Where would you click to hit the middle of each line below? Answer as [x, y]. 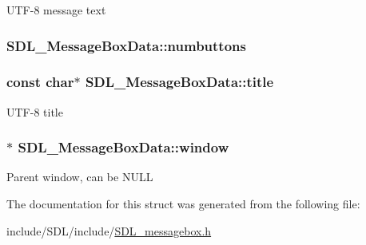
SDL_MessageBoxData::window [123, 147]
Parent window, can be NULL [80, 177]
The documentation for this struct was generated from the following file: [183, 204]
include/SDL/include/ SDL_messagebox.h [109, 230]
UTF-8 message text [56, 10]
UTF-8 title [35, 111]
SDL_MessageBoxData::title [179, 82]
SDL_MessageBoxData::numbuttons [126, 45]
